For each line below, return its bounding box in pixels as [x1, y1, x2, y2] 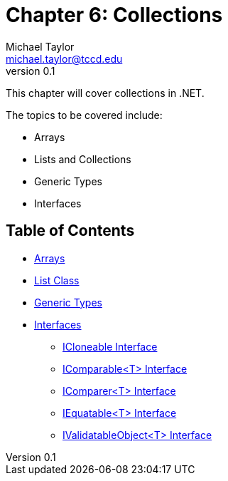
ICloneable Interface [63, 340, 158, 353]
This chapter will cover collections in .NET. [6, 86, 205, 99]
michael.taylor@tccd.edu [6, 52, 123, 65]
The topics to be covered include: [6, 108, 163, 121]
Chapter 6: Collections [6, 3, 223, 27]
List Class [34, 274, 80, 286]
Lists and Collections [34, 152, 131, 165]
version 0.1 [6, 64, 55, 77]
